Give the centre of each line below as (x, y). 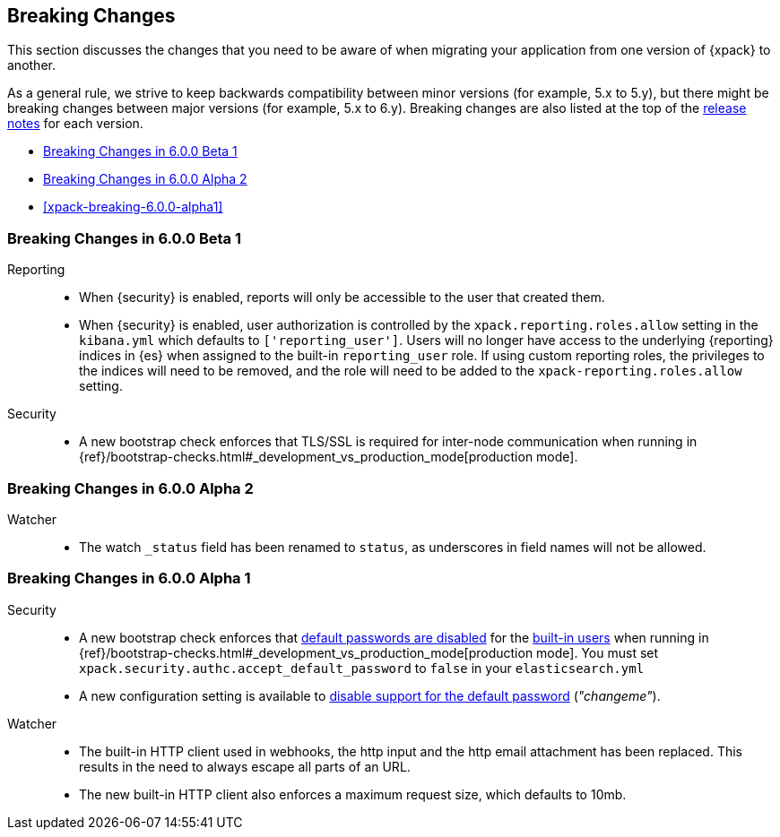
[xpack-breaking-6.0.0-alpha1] (133, 207)
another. (31, 65)
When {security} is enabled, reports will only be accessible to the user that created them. (342, 298)
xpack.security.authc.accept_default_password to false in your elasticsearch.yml (362, 668)
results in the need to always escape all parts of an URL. (245, 766)
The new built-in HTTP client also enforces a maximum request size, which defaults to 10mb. (353, 794)
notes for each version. (75, 124)
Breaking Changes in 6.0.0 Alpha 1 (129, 578)
